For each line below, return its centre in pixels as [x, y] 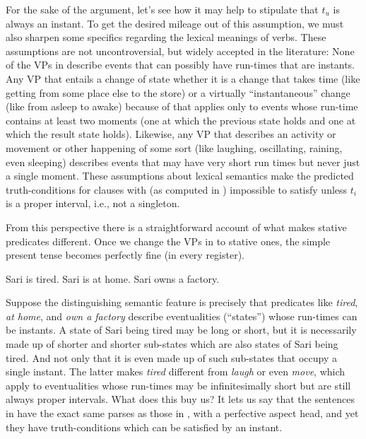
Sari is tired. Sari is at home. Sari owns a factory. [113, 278]
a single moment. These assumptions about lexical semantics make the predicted [180, 176]
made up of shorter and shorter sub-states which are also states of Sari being [172, 344]
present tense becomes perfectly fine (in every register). [125, 255]
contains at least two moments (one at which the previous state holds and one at [181, 120]
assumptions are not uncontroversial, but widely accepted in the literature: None [180, 51]
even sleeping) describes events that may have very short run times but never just [183, 162]
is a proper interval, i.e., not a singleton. [93, 203]
